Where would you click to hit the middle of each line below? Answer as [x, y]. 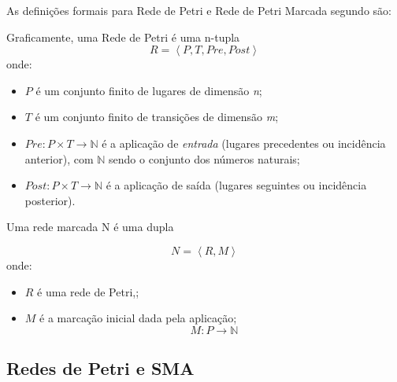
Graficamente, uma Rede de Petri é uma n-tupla [123, 37]
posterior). [50, 200]
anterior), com [59, 158]
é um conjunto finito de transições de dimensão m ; [157, 117]
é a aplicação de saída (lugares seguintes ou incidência [236, 185]
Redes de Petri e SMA [100, 368]
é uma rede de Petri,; [88, 291]
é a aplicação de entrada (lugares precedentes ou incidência [244, 143]
